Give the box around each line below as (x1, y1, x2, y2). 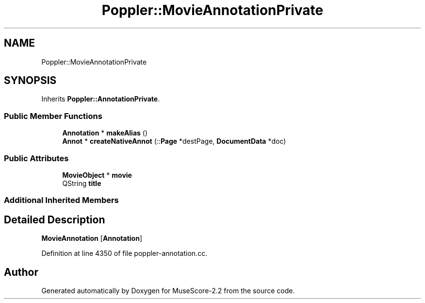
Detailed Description (4, 213, 105, 226)
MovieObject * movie (62, 170, 132, 179)
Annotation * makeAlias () (62, 129, 148, 137)
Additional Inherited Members (4, 195, 119, 205)
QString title (62, 179, 101, 187)
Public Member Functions (4, 111, 102, 121)
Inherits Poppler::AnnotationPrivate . (41, 95, 160, 103)
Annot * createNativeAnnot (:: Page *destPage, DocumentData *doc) (62, 137, 286, 146)
